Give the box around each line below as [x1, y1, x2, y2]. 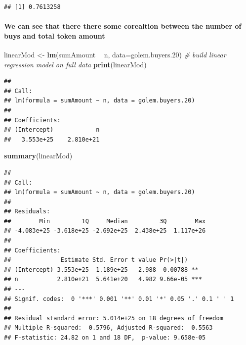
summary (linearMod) [4, 150, 73, 161]
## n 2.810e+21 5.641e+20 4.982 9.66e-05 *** [4, 276, 202, 283]
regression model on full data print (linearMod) [4, 59, 147, 69]
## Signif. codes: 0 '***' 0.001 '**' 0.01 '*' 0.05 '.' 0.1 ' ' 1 [4, 295, 234, 302]
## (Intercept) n [4, 126, 100, 134]
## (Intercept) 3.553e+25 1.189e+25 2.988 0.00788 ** [4, 266, 199, 273]
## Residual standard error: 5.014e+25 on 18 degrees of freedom [4, 314, 223, 322]
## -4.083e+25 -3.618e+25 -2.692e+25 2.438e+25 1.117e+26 [4, 227, 206, 235]
